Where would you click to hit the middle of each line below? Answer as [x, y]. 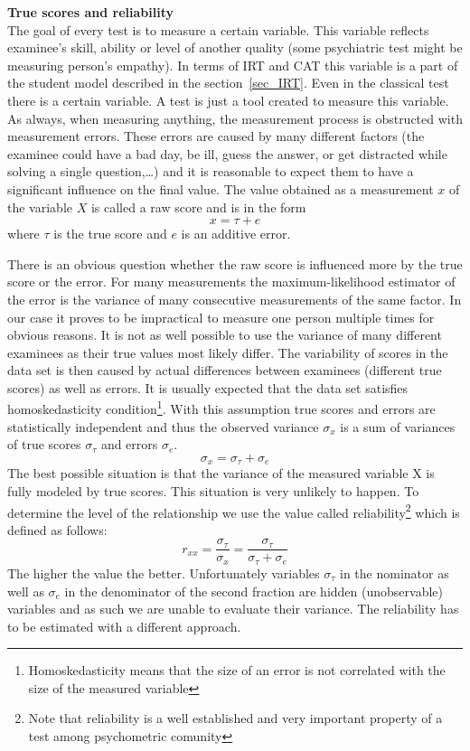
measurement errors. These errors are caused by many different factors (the [216, 136]
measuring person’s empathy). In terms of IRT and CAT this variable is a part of [233, 65]
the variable [40, 207]
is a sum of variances [398, 426]
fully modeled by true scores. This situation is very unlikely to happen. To [213, 490]
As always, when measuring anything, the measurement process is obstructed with [235, 118]
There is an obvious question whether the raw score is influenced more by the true [235, 263]
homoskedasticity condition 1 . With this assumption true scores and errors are [221, 408]
